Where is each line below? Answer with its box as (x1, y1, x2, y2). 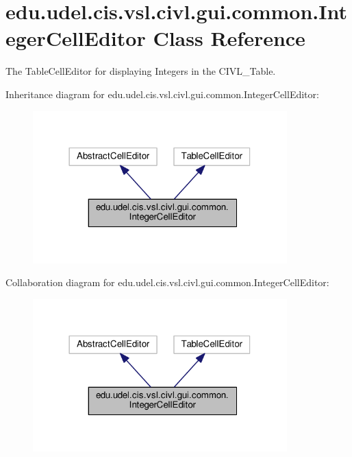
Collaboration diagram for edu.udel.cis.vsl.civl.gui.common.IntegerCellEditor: (5, 275, 329, 290)
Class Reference (153, 24, 305, 52)
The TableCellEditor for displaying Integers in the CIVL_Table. (5, 64, 276, 78)
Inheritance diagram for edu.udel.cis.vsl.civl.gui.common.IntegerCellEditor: (5, 86, 319, 101)
